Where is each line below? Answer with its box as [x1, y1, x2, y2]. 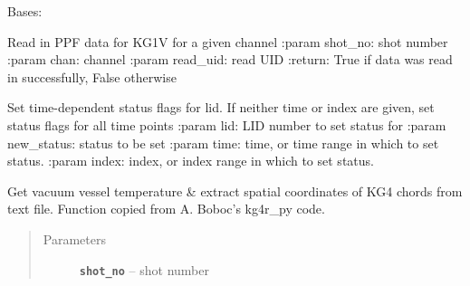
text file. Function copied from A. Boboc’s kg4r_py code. [7, 199, 325, 218]
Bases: [7, 2, 43, 20]
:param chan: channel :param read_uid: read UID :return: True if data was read [7, 50, 453, 69]
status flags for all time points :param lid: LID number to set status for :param [7, 115, 446, 134]
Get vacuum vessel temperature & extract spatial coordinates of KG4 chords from [7, 181, 463, 200]
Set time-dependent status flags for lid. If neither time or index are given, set [7, 98, 435, 117]
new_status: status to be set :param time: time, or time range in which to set [7, 133, 439, 152]
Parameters [43, 229, 106, 248]
